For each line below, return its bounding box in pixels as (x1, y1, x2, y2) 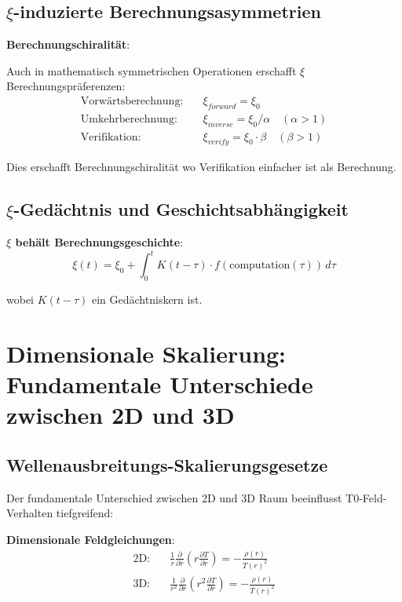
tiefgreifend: (56, 505, 114, 521)
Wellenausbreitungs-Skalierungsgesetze (6, 452, 328, 476)
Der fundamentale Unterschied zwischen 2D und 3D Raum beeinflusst (6, 489, 342, 505)
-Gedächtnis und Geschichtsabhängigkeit (13, 197, 349, 221)
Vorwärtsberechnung (80, 96, 181, 107)
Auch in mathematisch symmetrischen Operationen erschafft (6, 62, 297, 78)
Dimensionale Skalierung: (6, 337, 287, 369)
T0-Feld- (345, 489, 387, 505)
